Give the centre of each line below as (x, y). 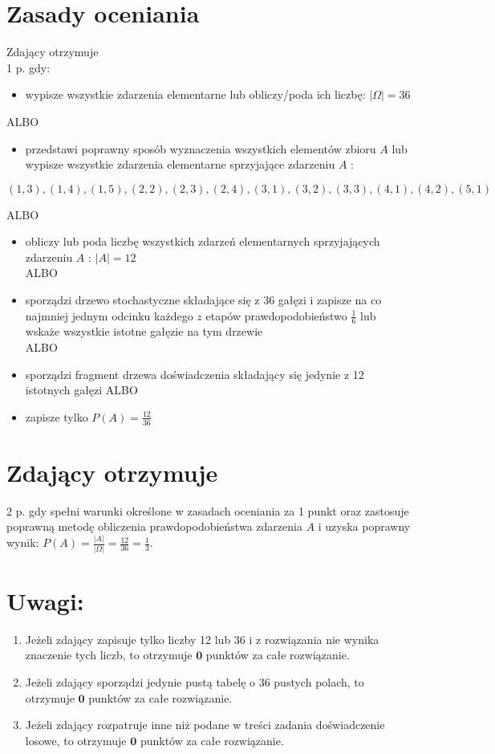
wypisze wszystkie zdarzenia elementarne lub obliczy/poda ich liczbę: (195, 94)
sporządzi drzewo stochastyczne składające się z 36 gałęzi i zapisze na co (203, 300)
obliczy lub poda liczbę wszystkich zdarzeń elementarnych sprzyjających (203, 241)
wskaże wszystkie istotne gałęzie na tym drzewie (144, 331)
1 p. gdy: (28, 67)
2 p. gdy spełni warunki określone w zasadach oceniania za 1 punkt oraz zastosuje (208, 510)
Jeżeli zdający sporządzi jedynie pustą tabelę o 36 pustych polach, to (195, 681)
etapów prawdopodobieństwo (276, 315)
